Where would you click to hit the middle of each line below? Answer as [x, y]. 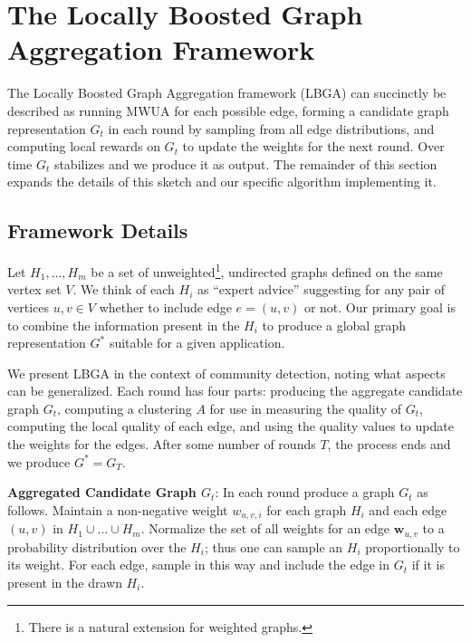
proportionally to [413, 546]
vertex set [34, 289]
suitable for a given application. [197, 343]
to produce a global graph [334, 325]
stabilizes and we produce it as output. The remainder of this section [245, 163]
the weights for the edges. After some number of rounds [162, 444]
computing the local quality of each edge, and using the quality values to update [231, 426]
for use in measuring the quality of [305, 408]
